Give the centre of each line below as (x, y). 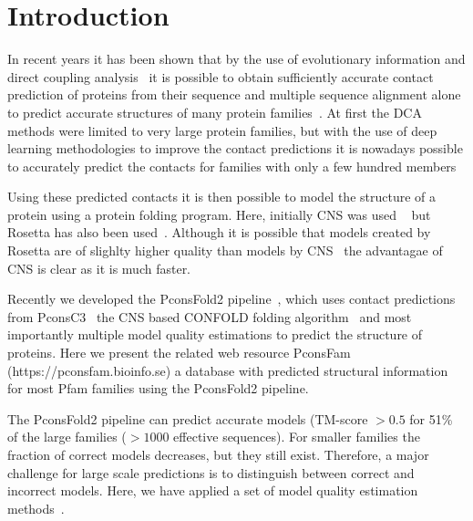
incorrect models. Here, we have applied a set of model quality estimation (213, 490)
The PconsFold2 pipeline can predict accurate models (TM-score (188, 418)
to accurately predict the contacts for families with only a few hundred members (232, 166)
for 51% (431, 418)
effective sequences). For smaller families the (297, 437)
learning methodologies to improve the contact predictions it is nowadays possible (235, 148)
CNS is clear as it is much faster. (99, 268)
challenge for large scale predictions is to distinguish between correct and (211, 472)
